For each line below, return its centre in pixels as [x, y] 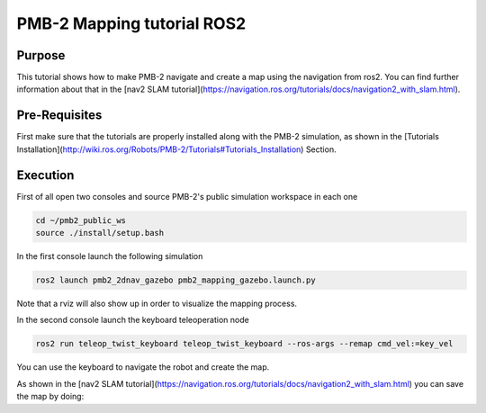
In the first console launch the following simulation [110, 256]
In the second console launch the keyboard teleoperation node [133, 320]
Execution [45, 175]
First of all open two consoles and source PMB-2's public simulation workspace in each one [187, 196]
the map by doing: [50, 397]
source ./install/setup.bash [100, 233]
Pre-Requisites [59, 116]
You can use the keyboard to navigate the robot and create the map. [143, 367]
